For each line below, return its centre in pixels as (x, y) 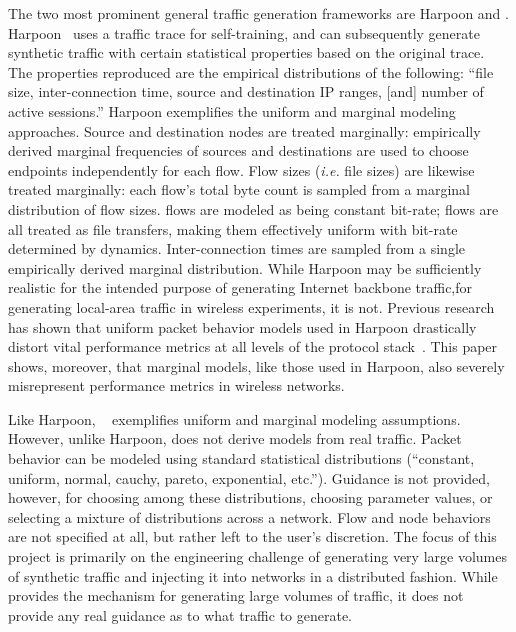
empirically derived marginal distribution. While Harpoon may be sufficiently (245, 267)
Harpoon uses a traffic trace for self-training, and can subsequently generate (244, 32)
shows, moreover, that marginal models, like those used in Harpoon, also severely (256, 365)
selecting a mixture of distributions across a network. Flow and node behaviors (249, 516)
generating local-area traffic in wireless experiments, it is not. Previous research (251, 306)
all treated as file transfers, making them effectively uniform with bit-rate (233, 228)
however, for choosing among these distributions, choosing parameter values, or (250, 497)
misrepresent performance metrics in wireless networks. (176, 385)
